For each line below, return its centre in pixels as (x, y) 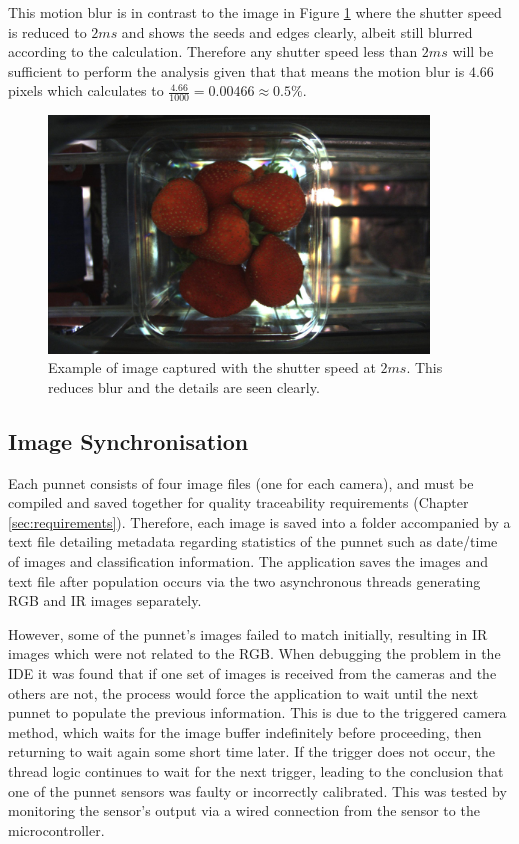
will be (473, 51)
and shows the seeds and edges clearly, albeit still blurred (297, 31)
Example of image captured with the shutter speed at (212, 367)
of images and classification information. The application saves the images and (248, 561)
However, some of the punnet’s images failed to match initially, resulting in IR (248, 633)
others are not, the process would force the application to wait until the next (243, 692)
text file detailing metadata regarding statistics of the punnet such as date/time (253, 541)
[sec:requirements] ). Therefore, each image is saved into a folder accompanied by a (259, 521)
